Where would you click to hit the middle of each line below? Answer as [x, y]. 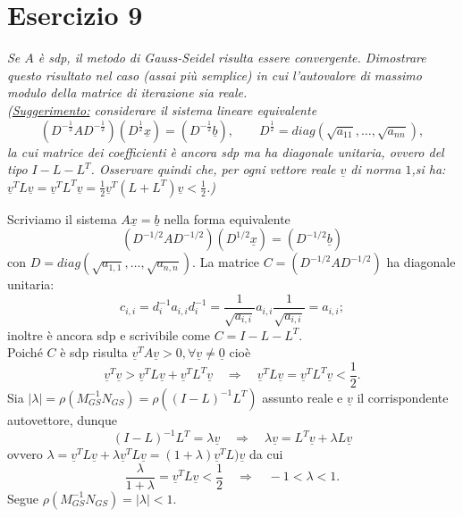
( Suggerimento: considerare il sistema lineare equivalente [162, 109]
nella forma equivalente [227, 218]
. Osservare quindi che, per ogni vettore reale [213, 169]
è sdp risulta [94, 352]
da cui [266, 454]
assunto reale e [303, 397]
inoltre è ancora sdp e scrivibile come [109, 334]
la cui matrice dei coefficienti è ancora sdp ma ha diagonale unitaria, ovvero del [226, 151]
